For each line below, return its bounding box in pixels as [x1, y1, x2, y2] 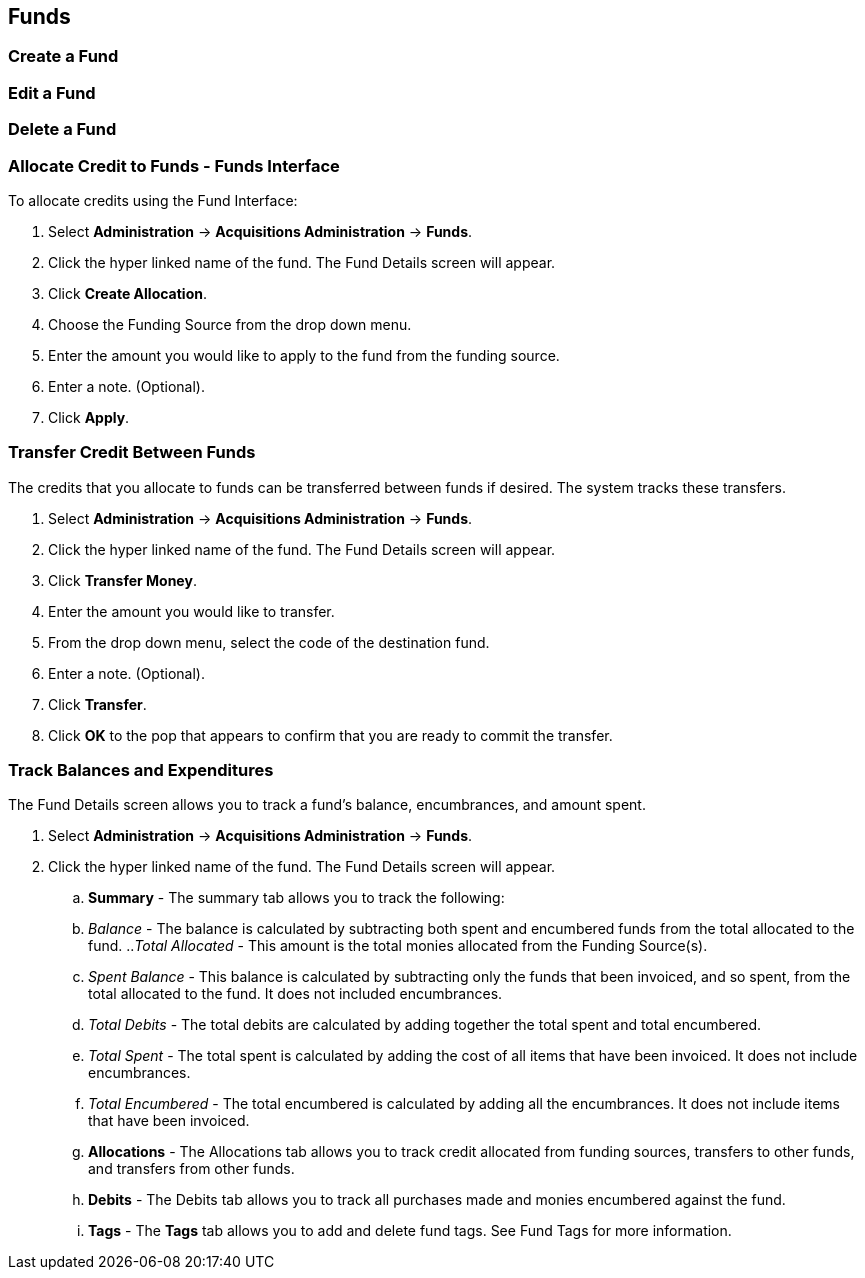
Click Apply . [48, 408, 130, 426]
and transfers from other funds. [88, 1160, 295, 1178]
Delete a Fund [8, 119, 117, 140]
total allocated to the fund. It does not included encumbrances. [88, 985, 503, 1003]
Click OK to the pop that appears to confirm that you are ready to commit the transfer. [48, 726, 613, 744]
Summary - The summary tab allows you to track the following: [88, 889, 505, 907]
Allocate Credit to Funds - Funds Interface [8, 155, 340, 176]
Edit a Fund [8, 82, 96, 103]
